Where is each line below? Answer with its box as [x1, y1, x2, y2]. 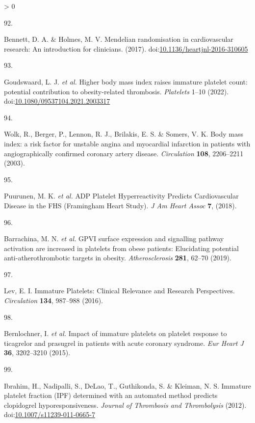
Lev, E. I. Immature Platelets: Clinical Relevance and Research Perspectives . [4, 285, 235, 296]
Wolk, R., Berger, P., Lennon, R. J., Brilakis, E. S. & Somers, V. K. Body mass [4, 129, 243, 139]
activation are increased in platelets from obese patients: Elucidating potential [4, 243, 239, 253]
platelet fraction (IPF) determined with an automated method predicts [4, 390, 218, 400]
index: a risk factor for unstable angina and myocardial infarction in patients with [4, 138, 251, 148]
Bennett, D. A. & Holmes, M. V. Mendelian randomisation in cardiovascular [4, 34, 233, 44]
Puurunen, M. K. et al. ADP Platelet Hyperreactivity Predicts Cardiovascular [4, 191, 239, 201]
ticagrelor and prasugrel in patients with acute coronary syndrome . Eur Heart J [4, 338, 244, 348]
